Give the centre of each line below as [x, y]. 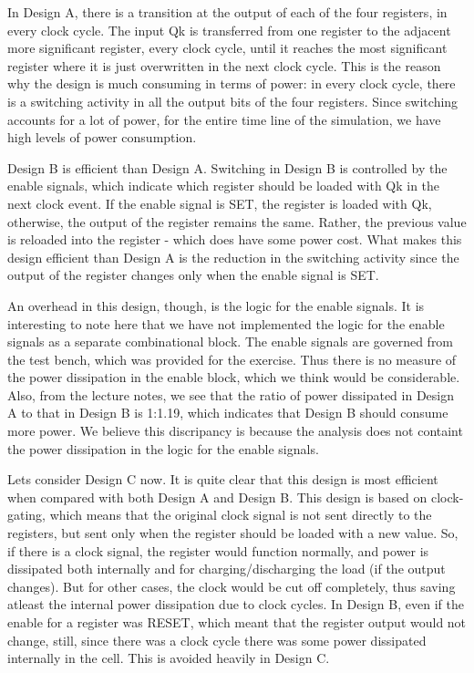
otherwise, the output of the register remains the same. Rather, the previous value [237, 221]
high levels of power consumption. [102, 137]
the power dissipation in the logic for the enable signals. [163, 448]
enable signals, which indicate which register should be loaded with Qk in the [224, 186]
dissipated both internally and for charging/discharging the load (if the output [227, 569]
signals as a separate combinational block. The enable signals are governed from [231, 342]
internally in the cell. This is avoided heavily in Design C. [169, 658]
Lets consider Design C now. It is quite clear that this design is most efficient [223, 479]
